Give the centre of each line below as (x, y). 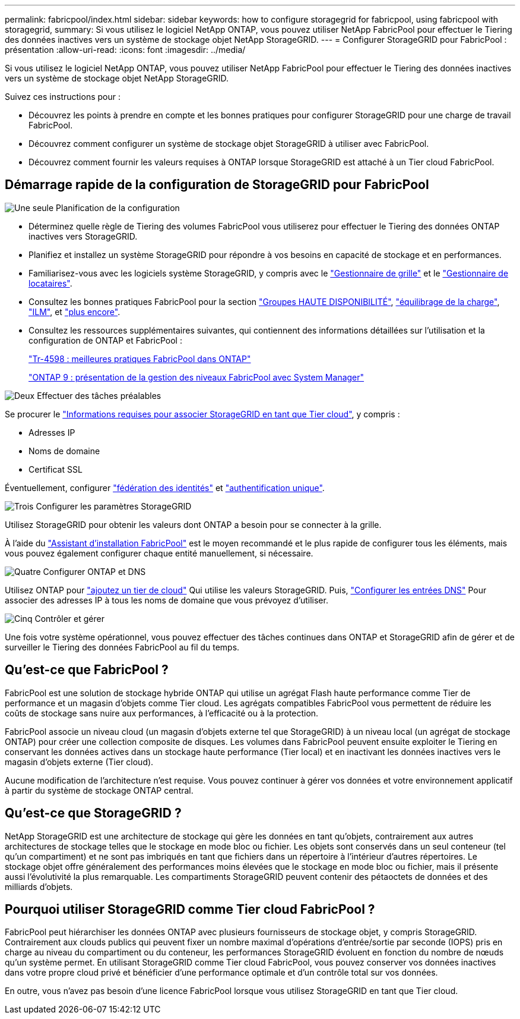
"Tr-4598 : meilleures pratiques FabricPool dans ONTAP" (140, 358)
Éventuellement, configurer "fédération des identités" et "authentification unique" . (165, 488)
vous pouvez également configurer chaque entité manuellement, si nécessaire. (159, 553)
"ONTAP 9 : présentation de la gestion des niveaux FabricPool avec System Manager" (196, 377)
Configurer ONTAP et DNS (94, 571)
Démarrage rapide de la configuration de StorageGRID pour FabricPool (217, 185)
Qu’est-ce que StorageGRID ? (93, 813)
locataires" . (50, 283)
